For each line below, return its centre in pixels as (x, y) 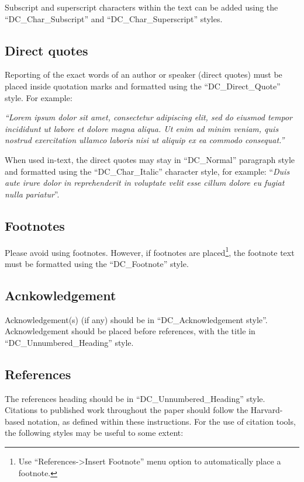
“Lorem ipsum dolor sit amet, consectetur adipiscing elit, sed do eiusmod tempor (148, 117)
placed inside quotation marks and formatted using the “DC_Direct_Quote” (143, 86)
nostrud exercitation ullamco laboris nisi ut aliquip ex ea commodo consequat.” (145, 140)
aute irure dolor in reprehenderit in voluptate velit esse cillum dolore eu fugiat (145, 183)
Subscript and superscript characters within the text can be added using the (141, 7)
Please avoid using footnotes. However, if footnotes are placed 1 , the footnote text (150, 251)
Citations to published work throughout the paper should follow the (127, 410)
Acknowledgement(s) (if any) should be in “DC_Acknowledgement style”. (136, 319)
